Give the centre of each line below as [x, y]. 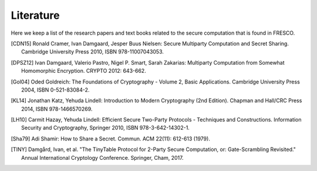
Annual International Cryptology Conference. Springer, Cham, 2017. [102, 157]
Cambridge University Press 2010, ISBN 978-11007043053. [93, 52]
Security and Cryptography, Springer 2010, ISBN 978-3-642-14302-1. [106, 128]
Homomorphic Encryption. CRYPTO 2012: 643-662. [84, 71]
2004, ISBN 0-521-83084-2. [55, 90]
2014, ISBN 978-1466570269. [57, 109]
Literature [35, 15]
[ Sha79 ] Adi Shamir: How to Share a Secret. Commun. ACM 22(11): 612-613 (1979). [111, 139]
